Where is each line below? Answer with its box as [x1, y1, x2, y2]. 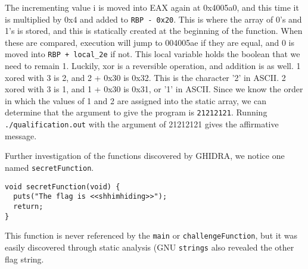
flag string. [5, 252, 44, 265]
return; [13, 202, 43, 211]
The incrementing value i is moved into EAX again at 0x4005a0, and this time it [5, 1, 299, 13]
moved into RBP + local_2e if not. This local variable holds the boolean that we [5, 48, 300, 60]
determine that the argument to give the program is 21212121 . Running [5, 106, 267, 118]
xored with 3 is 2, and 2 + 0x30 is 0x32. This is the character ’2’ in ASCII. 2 [5, 71, 286, 83]
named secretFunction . [5, 161, 94, 173]
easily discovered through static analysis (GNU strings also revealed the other [5, 240, 294, 253]
